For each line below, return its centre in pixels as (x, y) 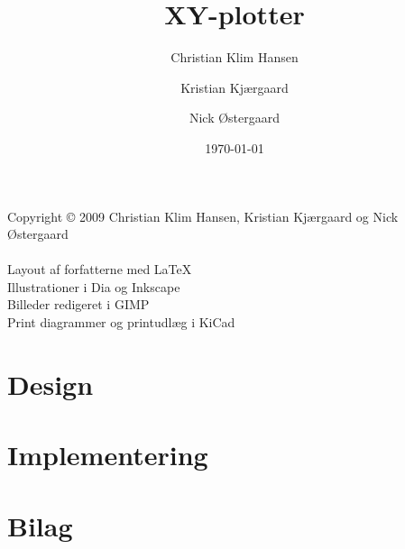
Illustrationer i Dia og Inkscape (94, 286)
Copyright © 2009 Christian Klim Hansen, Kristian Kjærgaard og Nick (203, 216)
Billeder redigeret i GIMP (78, 304)
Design (51, 384)
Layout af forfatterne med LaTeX (100, 269)
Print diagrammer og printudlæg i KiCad (121, 322)
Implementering (108, 455)
